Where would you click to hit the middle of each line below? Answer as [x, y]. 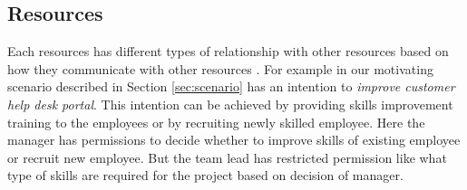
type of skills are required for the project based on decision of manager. [205, 175]
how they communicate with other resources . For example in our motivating [220, 68]
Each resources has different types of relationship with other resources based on [228, 51]
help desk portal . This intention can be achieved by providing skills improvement [230, 104]
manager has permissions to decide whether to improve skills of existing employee [234, 140]
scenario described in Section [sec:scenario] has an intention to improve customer [231, 86]
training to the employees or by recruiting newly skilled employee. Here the [216, 122]
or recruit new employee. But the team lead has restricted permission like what [227, 157]
